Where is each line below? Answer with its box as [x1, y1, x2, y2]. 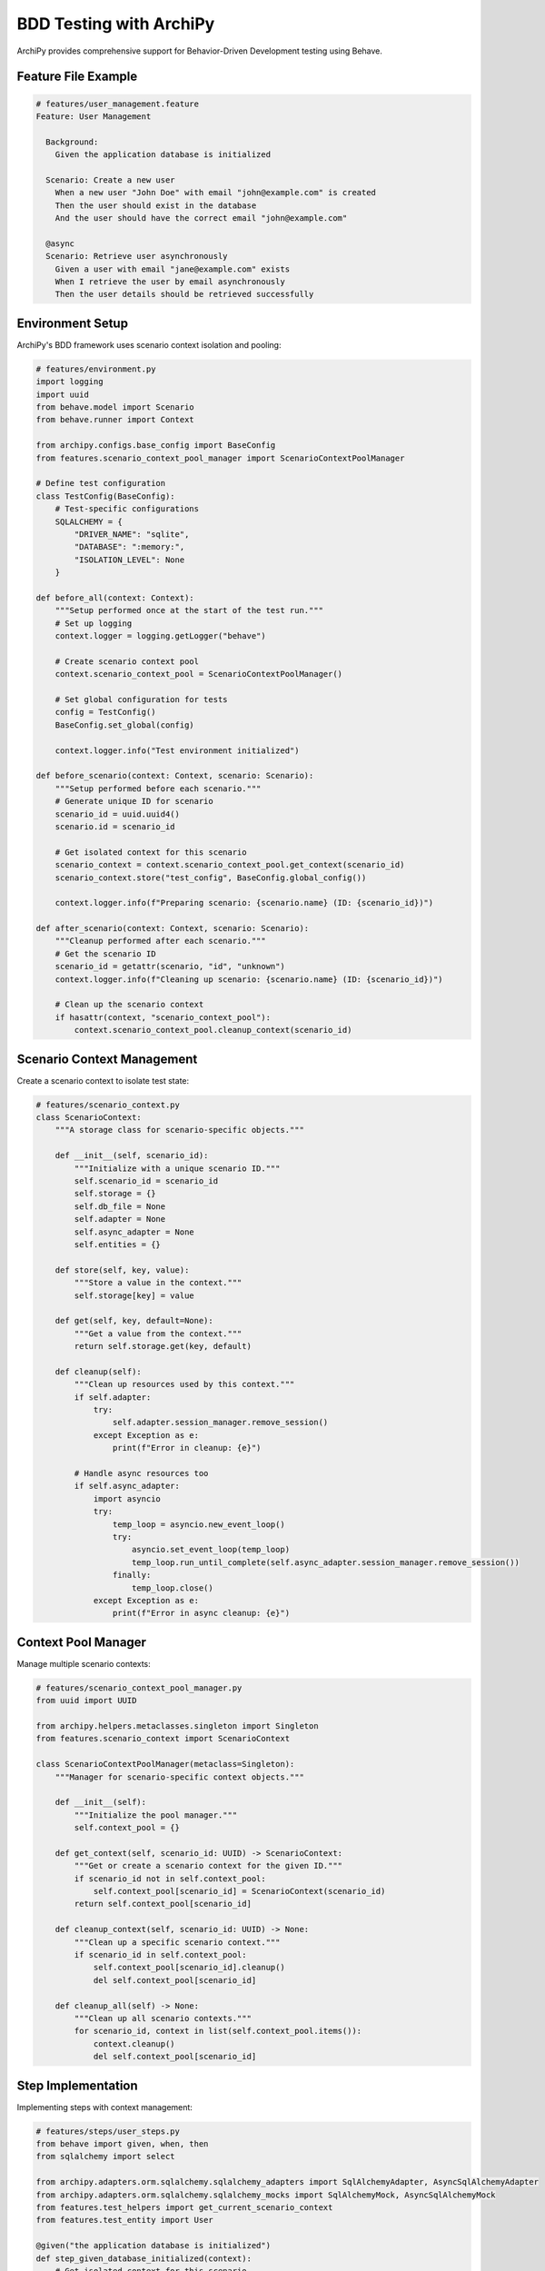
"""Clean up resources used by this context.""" [74, 1379, 295, 1390]
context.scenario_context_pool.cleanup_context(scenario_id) [74, 1025, 352, 1036]
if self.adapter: [74, 1392, 152, 1403]
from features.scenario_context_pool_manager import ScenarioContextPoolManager [35, 452, 405, 463]
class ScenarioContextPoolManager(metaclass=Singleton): [35, 1759, 295, 1770]
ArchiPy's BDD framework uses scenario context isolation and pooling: [16, 339, 282, 350]
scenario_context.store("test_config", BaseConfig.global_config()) [54, 872, 367, 883]
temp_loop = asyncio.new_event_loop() [112, 1519, 285, 1530]
